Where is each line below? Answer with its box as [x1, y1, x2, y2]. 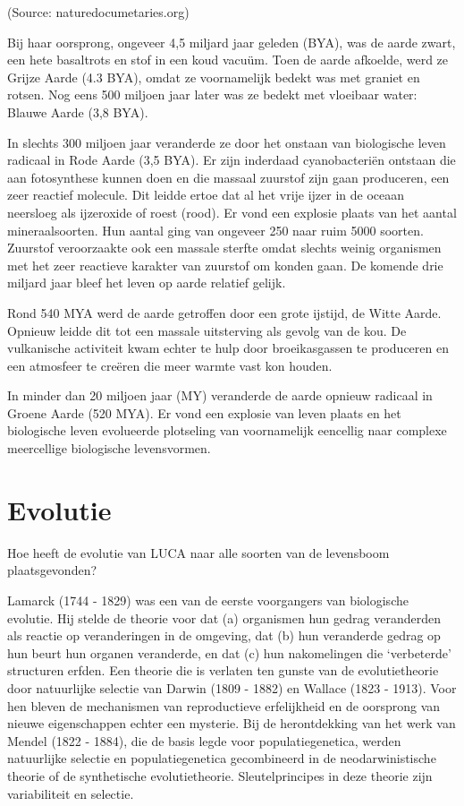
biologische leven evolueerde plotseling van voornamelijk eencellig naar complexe [7, 421, 447, 440]
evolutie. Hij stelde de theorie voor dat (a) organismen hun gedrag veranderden [7, 608, 441, 627]
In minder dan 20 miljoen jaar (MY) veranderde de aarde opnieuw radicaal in [7, 386, 433, 405]
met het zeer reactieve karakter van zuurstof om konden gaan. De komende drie [7, 255, 443, 274]
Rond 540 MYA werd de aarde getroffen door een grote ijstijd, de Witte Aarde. [7, 303, 442, 322]
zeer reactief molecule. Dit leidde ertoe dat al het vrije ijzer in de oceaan [7, 185, 405, 204]
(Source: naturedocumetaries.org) [7, 3, 190, 21]
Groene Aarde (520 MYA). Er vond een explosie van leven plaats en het [7, 403, 401, 422]
